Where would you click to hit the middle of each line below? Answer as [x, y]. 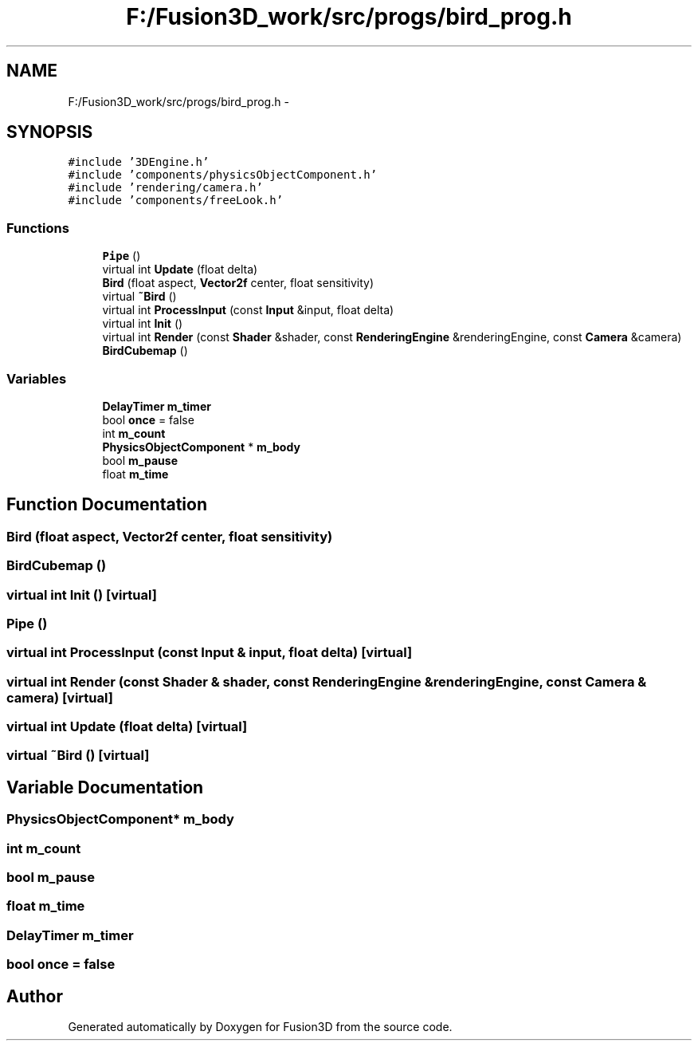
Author [35, 996]
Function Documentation [107, 505]
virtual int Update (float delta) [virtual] [127, 727]
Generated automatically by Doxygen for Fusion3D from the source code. [260, 1026]
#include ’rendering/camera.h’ [165, 188]
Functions [38, 228]
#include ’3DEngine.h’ [139, 162]
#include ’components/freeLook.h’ [176, 201]
